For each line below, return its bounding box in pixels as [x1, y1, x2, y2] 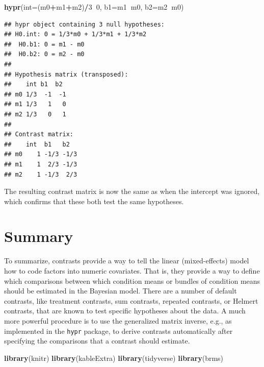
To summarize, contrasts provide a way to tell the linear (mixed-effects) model [4, 255, 249, 266]
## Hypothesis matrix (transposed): [4, 70, 128, 78]
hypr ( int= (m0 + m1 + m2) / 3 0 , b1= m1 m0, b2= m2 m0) [4, 2, 184, 12]
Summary [4, 226, 73, 247]
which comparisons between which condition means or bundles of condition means [4, 275, 260, 286]
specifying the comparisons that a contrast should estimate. [4, 335, 190, 346]
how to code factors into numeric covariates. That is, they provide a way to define [4, 265, 260, 276]
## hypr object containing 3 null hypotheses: [4, 20, 165, 28]
